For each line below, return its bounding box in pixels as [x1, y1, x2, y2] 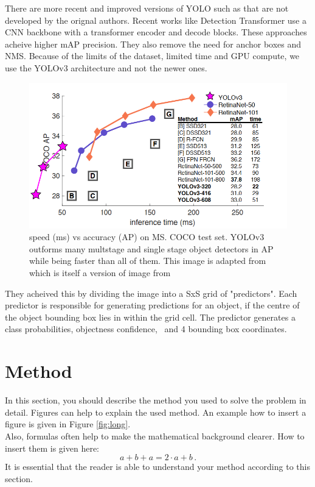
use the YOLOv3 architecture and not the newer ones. [5, 61, 207, 74]
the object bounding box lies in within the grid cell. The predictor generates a [5, 310, 296, 323]
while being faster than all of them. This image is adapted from [29, 254, 266, 267]
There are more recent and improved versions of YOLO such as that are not [5, 2, 289, 14]
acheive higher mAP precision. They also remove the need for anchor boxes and [5, 37, 302, 50]
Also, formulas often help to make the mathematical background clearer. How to [5, 429, 305, 442]
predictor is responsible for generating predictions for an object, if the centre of [5, 299, 300, 311]
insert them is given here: [5, 441, 99, 454]
